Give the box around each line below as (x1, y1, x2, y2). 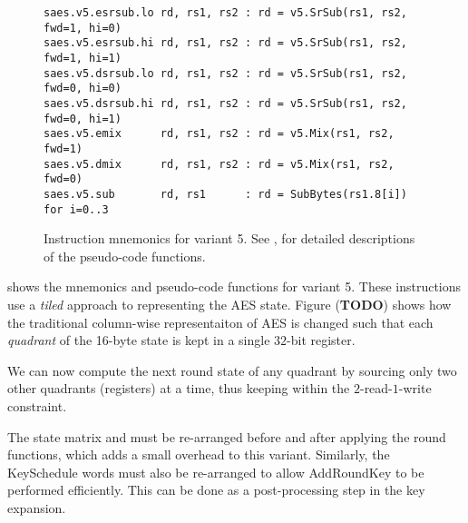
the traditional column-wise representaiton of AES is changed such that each (7, 312, 434, 331)
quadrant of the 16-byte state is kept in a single (7, 331, 270, 350)
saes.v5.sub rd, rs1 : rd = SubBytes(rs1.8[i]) (44, 187, 407, 201)
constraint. (7, 396, 67, 415)
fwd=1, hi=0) (44, 21, 122, 35)
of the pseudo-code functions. (44, 246, 206, 265)
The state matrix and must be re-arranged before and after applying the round (7, 427, 446, 446)
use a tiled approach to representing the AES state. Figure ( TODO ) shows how (7, 294, 452, 313)
